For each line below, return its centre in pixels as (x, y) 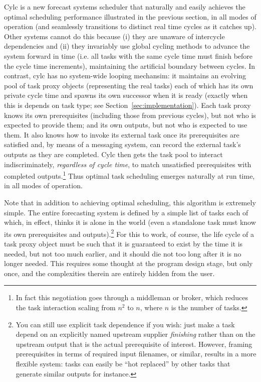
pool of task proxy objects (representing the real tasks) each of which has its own (129, 85)
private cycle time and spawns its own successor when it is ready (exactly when (126, 95)
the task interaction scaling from (66, 307)
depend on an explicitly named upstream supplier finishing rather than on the (136, 334)
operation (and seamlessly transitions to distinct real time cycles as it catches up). (130, 26)
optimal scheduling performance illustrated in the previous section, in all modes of (130, 16)
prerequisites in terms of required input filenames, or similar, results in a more (136, 354)
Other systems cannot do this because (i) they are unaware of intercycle (114, 36)
